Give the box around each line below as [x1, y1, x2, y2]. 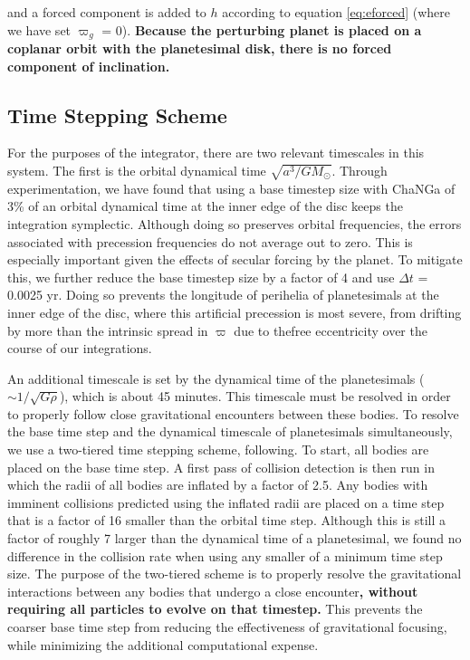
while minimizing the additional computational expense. [7, 635, 319, 654]
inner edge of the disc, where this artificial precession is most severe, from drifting [7, 302, 462, 321]
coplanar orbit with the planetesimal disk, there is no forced [7, 39, 392, 58]
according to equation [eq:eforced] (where [222, 3, 451, 21]
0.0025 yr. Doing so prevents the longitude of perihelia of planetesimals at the [7, 285, 439, 304]
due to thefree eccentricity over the [234, 320, 427, 340]
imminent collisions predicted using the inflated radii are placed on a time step [7, 493, 445, 512]
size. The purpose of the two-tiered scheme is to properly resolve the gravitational [7, 564, 462, 583]
